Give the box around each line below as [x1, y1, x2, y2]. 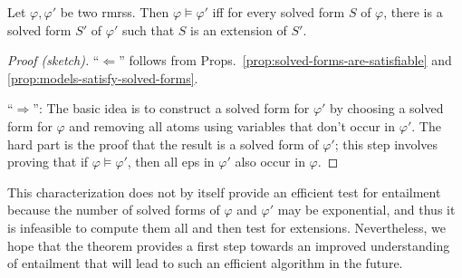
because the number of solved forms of [7, 200, 220, 219]
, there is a [383, 3, 443, 21]
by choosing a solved [330, 99, 444, 118]
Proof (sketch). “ [7, 51, 100, 70]
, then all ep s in [127, 152, 215, 171]
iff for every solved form [212, 3, 345, 21]
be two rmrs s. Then [60, 3, 169, 21]
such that [121, 20, 175, 39]
